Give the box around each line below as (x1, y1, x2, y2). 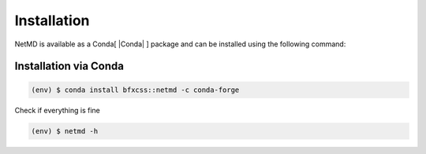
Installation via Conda (14, 60, 124, 73)
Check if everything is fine (14, 105, 100, 115)
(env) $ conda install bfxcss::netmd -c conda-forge (31, 85, 240, 94)
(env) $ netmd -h (31, 126, 99, 135)
